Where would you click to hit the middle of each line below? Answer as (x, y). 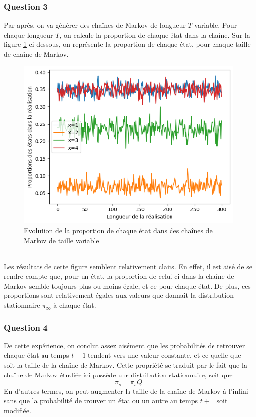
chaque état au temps (37, 355)
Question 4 (26, 327)
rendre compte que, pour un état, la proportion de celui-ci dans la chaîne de (119, 276)
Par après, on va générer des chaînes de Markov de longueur (95, 25)
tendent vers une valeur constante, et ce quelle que (165, 355)
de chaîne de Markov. (36, 54)
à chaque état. (75, 305)
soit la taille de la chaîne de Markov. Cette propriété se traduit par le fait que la (126, 365)
